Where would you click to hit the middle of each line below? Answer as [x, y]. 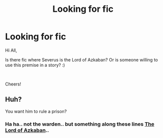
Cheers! [13, 84]
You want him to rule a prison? [36, 111]
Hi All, [11, 50]
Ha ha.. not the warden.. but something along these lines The [80, 124]
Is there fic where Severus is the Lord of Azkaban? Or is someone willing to [81, 59]
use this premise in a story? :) [35, 65]
